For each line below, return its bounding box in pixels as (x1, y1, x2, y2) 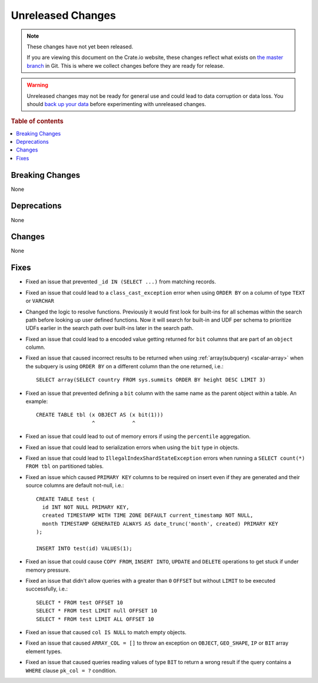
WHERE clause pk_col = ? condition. (25, 666, 117, 674)
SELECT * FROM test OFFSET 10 (36, 599, 124, 606)
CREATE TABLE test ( (36, 496, 95, 502)
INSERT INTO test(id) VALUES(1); (36, 545, 132, 552)
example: (25, 398, 48, 405)
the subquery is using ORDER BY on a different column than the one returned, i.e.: (25, 362, 224, 369)
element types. (25, 648, 62, 655)
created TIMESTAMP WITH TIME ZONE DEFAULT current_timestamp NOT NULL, (42, 512, 254, 519)
